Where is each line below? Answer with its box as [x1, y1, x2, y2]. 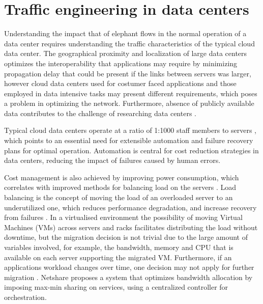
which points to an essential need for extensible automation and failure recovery [4, 135, 253, 146]
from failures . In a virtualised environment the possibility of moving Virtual [4, 212, 243, 223]
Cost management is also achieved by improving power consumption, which [4, 172, 239, 182]
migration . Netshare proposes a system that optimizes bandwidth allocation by [4, 271, 253, 282]
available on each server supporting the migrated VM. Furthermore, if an [4, 252, 232, 262]
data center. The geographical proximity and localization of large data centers [4, 48, 247, 59]
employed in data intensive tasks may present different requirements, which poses [4, 88, 257, 98]
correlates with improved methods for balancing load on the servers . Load [4, 182, 237, 192]
